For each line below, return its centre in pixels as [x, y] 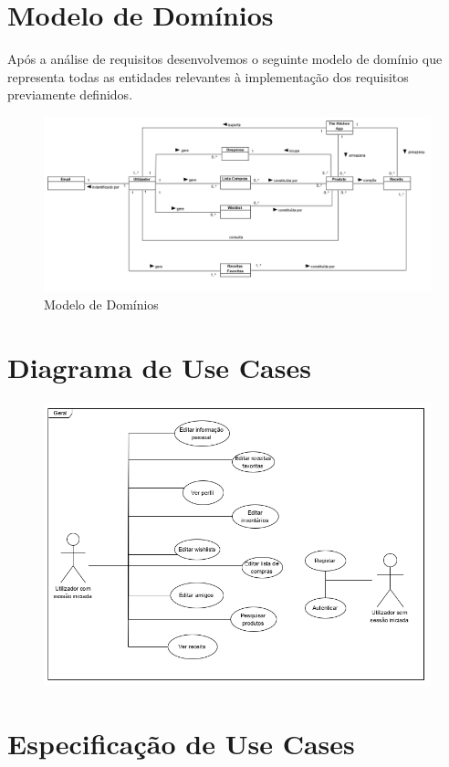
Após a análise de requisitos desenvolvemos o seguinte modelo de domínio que [225, 59]
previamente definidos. [70, 95]
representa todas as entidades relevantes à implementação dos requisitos [208, 76]
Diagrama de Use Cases [159, 367]
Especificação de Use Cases [181, 743]
